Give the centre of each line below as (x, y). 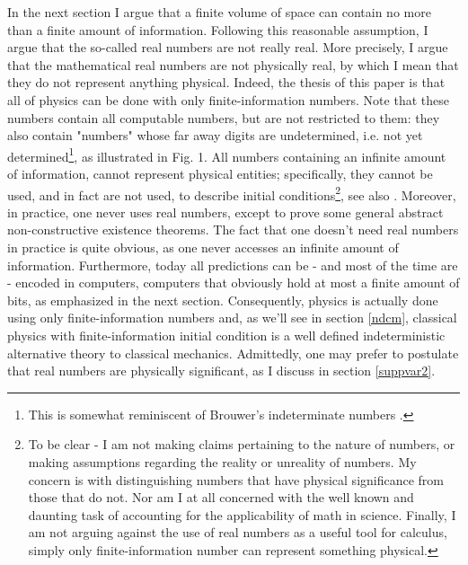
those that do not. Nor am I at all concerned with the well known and (221, 497)
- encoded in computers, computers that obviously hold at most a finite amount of (234, 282)
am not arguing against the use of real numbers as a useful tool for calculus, (238, 532)
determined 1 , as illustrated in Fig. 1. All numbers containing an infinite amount (227, 154)
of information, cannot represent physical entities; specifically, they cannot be (220, 173)
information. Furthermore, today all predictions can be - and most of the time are (233, 265)
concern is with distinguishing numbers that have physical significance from (236, 479)
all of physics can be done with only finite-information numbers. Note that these (228, 99)
